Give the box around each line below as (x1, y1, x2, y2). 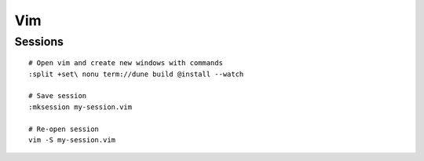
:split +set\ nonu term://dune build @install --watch (28, 69, 244, 79)
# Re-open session (28, 124, 100, 134)
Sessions (14, 35, 64, 49)
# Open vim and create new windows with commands (28, 59, 224, 68)
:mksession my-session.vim (28, 102, 133, 112)
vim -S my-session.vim (28, 135, 116, 145)
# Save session (28, 91, 87, 101)
